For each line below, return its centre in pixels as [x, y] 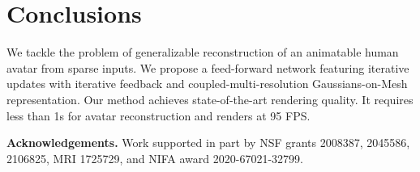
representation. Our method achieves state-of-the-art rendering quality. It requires [210, 99]
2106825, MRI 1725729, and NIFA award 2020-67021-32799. [155, 158]
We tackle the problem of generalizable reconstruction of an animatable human [203, 52]
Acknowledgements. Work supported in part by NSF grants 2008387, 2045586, [208, 143]
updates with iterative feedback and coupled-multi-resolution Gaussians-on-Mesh [207, 84]
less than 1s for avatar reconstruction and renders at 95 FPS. [159, 115]
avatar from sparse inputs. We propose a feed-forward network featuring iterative [208, 67]
